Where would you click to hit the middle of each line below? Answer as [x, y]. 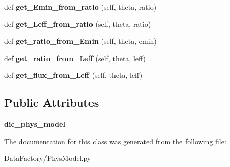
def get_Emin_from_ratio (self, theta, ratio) [80, 7]
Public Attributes [52, 103]
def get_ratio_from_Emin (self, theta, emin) [80, 41]
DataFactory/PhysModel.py [48, 158]
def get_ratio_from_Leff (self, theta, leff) [75, 58]
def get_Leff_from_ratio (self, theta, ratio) [78, 24]
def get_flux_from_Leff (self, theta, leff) [73, 75]
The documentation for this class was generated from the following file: [115, 141]
